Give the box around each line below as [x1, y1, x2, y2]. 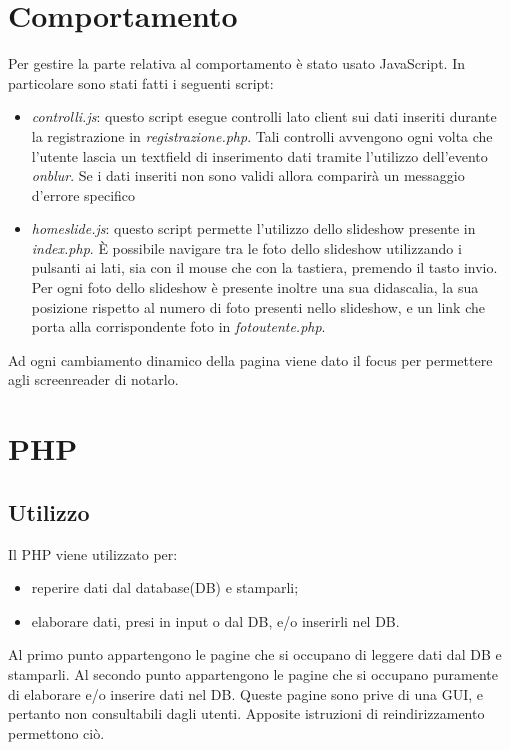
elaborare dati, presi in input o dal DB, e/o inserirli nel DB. [31, 610, 400, 631]
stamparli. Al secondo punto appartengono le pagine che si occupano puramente [8, 663, 498, 684]
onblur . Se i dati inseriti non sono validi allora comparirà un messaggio [31, 165, 465, 186]
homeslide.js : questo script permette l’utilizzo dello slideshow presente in [31, 218, 476, 239]
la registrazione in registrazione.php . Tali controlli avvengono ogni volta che [31, 125, 493, 146]
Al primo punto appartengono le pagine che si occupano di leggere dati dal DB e [8, 644, 502, 665]
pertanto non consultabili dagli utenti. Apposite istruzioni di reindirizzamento [8, 703, 485, 724]
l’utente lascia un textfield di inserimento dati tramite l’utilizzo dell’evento [31, 145, 488, 166]
